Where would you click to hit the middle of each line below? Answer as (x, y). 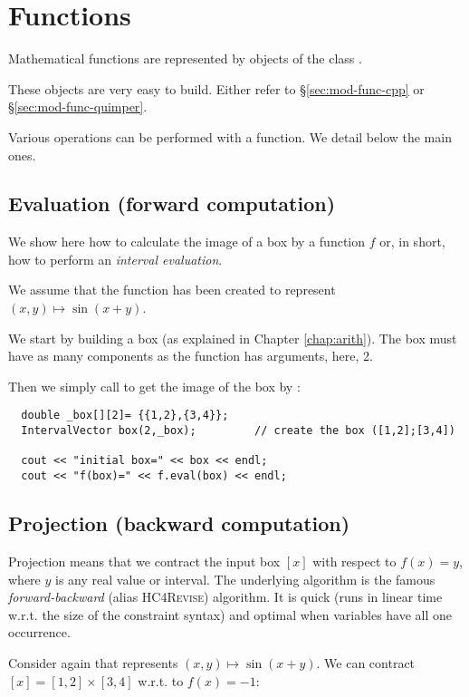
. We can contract (366, 662)
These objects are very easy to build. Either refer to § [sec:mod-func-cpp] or (216, 88)
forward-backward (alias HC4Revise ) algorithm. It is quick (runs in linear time (225, 597)
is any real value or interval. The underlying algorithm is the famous (245, 579)
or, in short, (412, 242)
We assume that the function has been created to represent (172, 290)
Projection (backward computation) (179, 523)
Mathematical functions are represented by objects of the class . (185, 58)
